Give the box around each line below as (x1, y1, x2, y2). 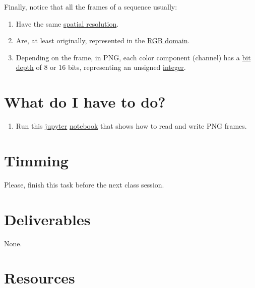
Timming (4, 150, 69, 170)
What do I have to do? (4, 91, 166, 112)
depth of (16, 62, 42, 72)
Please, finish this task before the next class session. (4, 179, 164, 189)
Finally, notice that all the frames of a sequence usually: (4, 2, 177, 12)
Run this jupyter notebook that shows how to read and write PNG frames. (16, 121, 247, 131)
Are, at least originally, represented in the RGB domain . (16, 35, 190, 46)
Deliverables (4, 209, 91, 229)
